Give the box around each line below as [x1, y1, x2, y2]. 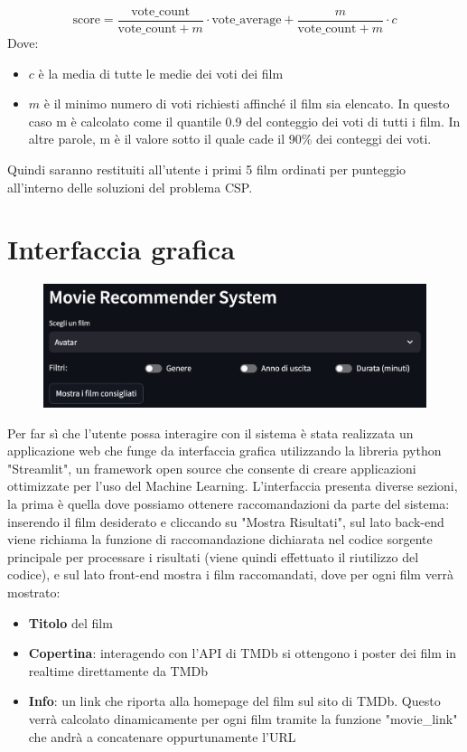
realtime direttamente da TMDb [28, 661, 209, 680]
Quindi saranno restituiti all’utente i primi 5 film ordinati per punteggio [7, 160, 406, 179]
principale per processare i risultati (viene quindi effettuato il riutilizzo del [7, 547, 419, 566]
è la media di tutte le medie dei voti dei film [38, 63, 284, 82]
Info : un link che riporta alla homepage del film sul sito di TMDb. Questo [28, 691, 441, 710]
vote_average [211, 14, 282, 27]
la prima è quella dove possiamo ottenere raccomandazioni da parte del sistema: [7, 494, 450, 513]
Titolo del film [28, 613, 113, 632]
